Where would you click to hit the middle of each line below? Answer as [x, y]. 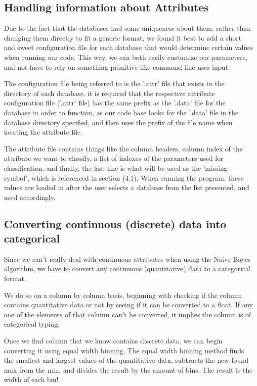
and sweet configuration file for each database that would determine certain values [128, 47]
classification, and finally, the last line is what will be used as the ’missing [116, 168]
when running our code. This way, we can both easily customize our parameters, [126, 57]
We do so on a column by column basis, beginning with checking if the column [123, 295]
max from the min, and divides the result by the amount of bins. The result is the [128, 369]
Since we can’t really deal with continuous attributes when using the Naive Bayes [127, 259]
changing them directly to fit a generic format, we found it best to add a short [123, 37]
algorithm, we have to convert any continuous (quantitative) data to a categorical [128, 268]
